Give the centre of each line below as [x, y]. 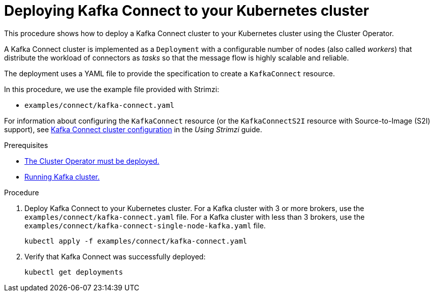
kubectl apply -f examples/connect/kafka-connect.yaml [136, 241]
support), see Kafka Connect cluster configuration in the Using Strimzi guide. [133, 129]
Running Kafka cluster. [62, 176]
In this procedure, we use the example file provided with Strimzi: [112, 89]
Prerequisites [26, 145]
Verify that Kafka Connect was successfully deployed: [115, 256]
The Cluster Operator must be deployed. [92, 161]
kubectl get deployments [74, 272]
